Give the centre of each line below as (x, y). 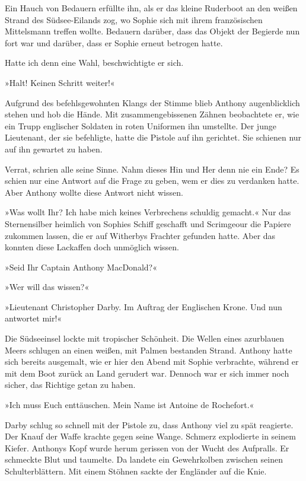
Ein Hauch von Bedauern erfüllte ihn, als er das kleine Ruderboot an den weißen (151, 8)
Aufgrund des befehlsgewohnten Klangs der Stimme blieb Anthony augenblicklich (152, 102)
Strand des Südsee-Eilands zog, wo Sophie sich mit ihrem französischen (134, 19)
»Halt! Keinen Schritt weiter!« (60, 82)
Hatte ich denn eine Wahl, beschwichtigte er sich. (94, 63)
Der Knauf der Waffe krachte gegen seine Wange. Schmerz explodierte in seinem (150, 436)
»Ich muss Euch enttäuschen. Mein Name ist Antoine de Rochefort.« (130, 405)
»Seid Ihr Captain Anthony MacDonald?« (81, 267)
